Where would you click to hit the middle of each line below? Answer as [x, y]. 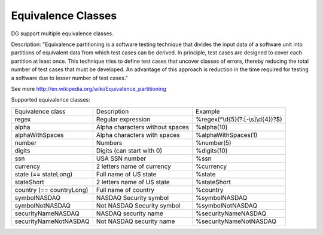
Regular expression [123, 119]
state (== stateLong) [44, 174]
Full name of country [125, 190]
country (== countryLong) [51, 190]
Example [208, 111]
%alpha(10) [211, 127]
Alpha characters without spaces [143, 127]
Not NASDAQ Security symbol [138, 205]
